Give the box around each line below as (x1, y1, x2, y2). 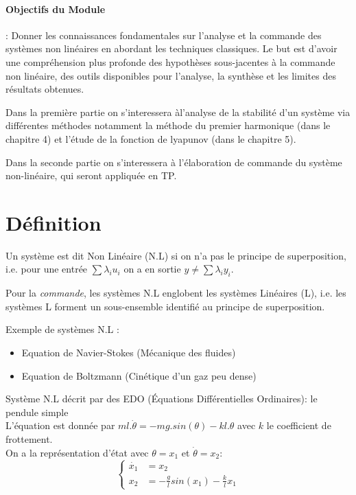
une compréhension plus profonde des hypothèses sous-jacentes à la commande (5, 54, 335, 69)
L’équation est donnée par (5, 418, 115, 433)
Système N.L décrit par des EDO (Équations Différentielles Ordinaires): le (5, 391, 318, 406)
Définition (5, 208, 102, 236)
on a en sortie (123, 262, 181, 276)
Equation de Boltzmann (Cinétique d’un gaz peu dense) (21, 368, 257, 382)
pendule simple (5, 404, 69, 419)
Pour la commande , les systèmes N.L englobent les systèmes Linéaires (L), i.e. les (5, 286, 346, 300)
